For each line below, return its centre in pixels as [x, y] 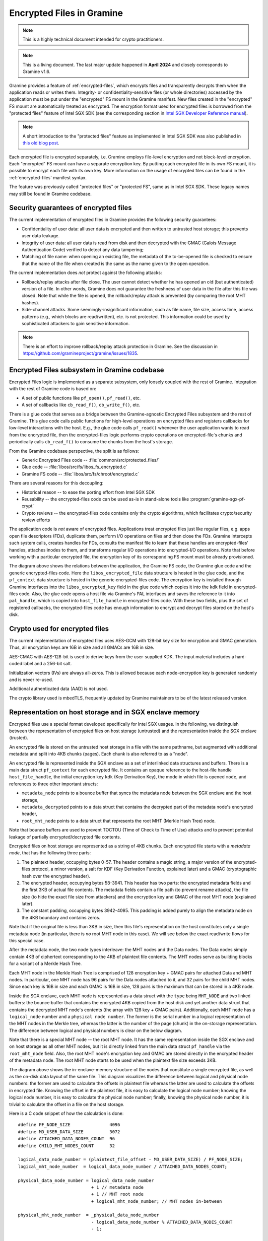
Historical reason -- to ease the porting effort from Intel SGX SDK [88, 492]
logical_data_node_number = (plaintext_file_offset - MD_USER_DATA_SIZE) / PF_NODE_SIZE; [131, 1160]
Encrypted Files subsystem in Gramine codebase [87, 370]
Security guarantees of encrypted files [70, 208]
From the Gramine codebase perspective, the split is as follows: [74, 451]
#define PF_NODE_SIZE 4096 [69, 1125]
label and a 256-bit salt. [47, 664]
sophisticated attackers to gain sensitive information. [76, 323]
